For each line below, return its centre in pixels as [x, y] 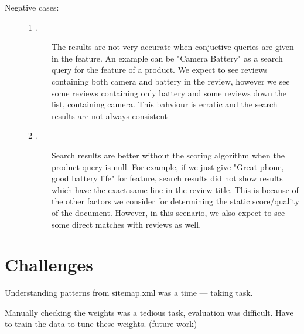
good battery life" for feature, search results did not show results [167, 178]
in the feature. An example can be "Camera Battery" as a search [167, 58]
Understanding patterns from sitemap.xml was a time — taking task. [129, 293]
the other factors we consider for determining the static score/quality [175, 201]
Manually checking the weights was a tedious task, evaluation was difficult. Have [149, 312]
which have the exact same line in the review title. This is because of [175, 189]
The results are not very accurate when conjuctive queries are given [173, 47]
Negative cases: [32, 7]
